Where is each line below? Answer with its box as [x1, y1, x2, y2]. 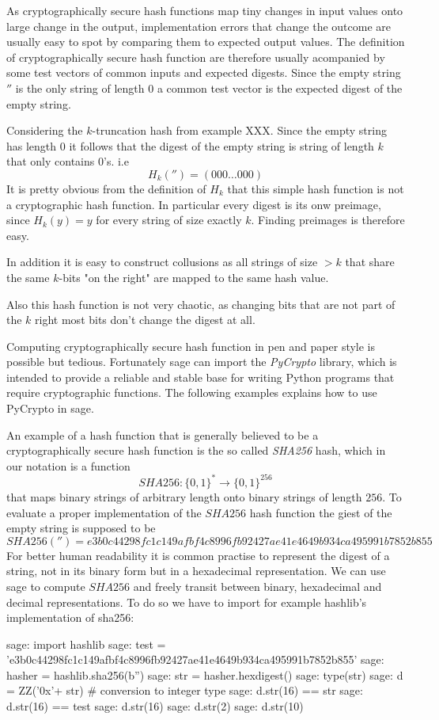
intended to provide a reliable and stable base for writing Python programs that [6, 368, 395, 385]
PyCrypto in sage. [6, 400, 94, 417]
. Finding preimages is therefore [251, 211, 405, 228]
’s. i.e [103, 153, 129, 170]
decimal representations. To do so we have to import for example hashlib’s [6, 593, 367, 610]
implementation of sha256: [6, 609, 134, 626]
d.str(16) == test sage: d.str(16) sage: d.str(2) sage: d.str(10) [6, 698, 304, 714]
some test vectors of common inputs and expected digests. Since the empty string [6, 64, 401, 81]
